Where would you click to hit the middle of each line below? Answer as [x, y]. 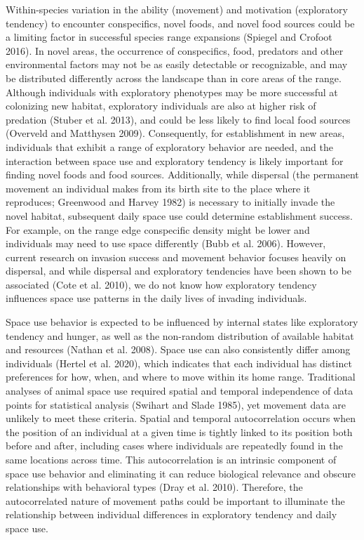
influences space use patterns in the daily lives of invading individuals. [156, 298]
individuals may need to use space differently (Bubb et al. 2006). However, [166, 243]
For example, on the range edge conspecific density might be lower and [158, 229]
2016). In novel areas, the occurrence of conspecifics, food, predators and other [175, 50]
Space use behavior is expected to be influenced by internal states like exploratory [182, 322]
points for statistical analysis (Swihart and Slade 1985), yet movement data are [176, 404]
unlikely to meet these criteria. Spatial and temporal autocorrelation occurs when [181, 418]
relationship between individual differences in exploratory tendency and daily [171, 514]
